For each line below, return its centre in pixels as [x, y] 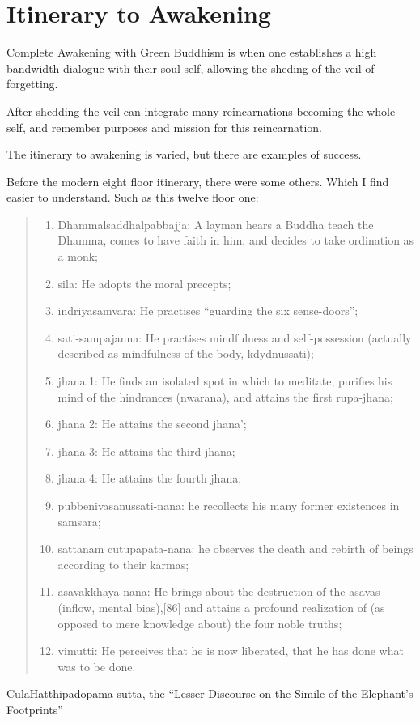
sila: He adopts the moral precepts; [144, 283]
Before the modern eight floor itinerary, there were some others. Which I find [198, 181]
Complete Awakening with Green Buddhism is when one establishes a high [192, 52]
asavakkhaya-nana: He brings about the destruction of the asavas [219, 591]
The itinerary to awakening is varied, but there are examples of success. [184, 154]
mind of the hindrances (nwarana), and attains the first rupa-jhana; [225, 396]
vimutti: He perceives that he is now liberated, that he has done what [231, 651]
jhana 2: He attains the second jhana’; [152, 424]
